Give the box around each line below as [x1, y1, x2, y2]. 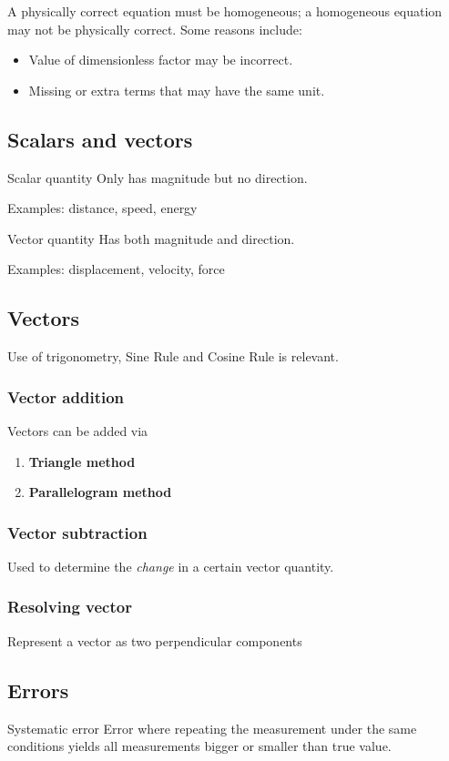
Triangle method [28, 452, 136, 471]
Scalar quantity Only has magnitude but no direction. [7, 167, 308, 187]
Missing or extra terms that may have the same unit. [28, 80, 325, 99]
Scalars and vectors [7, 125, 193, 153]
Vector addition [7, 385, 125, 408]
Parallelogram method [28, 482, 172, 502]
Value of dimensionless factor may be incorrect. [28, 50, 293, 69]
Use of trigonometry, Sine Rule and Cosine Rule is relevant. [7, 347, 339, 366]
